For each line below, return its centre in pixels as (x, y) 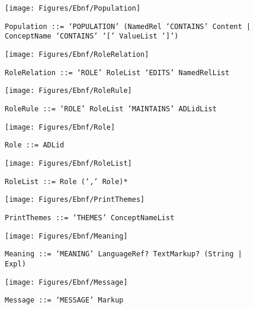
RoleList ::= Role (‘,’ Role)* (66, 181)
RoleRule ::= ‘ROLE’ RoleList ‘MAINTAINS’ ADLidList (111, 109)
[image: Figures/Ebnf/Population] (73, 8)
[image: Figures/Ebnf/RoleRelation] (77, 54)
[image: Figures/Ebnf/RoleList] (68, 163)
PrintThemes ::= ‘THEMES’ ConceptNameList (90, 218)
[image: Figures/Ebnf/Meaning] (66, 236)
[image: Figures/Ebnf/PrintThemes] (75, 200)
